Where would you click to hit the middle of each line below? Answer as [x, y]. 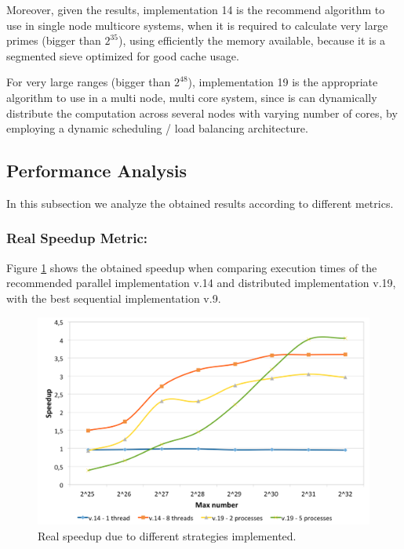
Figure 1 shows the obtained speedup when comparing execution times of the [192, 267]
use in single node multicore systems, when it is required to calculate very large [197, 25]
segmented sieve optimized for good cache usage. [123, 55]
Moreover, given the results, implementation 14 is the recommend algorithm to [196, 9]
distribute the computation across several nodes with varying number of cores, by [202, 113]
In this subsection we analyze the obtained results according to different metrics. [200, 203]
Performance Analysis [96, 171]
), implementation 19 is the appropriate [283, 82]
